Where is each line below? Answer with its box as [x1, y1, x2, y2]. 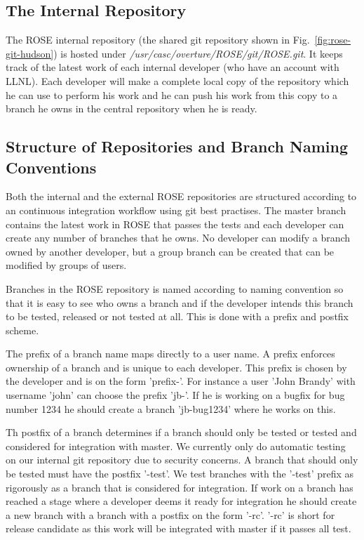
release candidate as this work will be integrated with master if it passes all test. [6, 521, 351, 536]
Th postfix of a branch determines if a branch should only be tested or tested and [6, 425, 357, 440]
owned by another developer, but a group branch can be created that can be [6, 244, 335, 258]
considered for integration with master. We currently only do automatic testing [6, 438, 346, 453]
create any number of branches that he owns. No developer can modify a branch [6, 230, 351, 245]
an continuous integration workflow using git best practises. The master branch [6, 202, 346, 217]
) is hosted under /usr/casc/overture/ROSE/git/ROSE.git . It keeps [53, 46, 343, 60]
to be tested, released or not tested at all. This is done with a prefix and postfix [6, 309, 349, 324]
